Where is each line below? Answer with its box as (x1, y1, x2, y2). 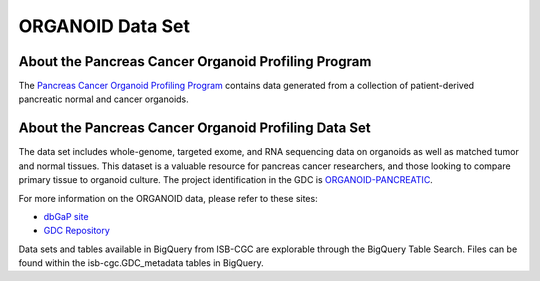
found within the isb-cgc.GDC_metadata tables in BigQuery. (18, 257, 264, 269)
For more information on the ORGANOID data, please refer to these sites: (18, 192, 319, 204)
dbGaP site (43, 210, 89, 222)
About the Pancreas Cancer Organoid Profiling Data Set (18, 120, 371, 137)
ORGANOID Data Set (18, 15, 190, 37)
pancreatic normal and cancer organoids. (18, 93, 189, 105)
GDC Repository (43, 225, 110, 237)
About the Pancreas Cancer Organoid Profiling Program (18, 53, 372, 70)
